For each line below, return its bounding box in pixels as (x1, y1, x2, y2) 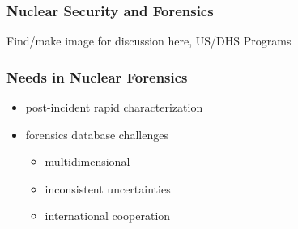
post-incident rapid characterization (25, 99, 203, 116)
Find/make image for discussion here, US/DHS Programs (6, 32, 292, 49)
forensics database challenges (25, 125, 168, 142)
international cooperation (45, 207, 171, 224)
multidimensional (45, 153, 130, 170)
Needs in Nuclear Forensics (6, 66, 188, 87)
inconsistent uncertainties (45, 180, 171, 197)
